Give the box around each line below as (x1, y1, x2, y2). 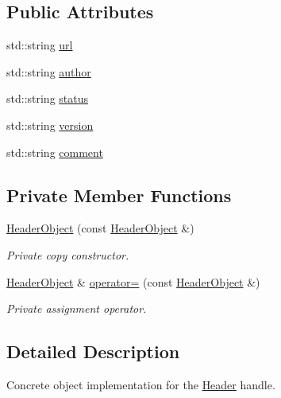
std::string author (6, 63, 91, 80)
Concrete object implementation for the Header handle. (6, 376, 275, 392)
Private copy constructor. (6, 246, 129, 263)
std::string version (6, 116, 94, 133)
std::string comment (6, 143, 103, 160)
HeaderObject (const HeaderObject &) (6, 220, 194, 236)
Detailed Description (6, 339, 180, 364)
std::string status (6, 90, 89, 107)
